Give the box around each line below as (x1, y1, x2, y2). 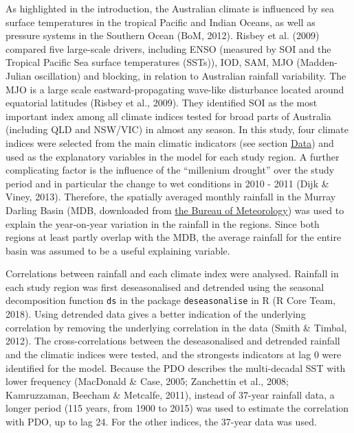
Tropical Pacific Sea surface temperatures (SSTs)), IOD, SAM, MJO (5, 55, 294, 69)
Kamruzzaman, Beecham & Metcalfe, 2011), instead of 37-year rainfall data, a (5, 387, 335, 401)
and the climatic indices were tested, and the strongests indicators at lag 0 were (5, 347, 342, 361)
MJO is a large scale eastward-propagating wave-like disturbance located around (5, 82, 344, 96)
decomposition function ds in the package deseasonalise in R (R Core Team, (5, 293, 336, 307)
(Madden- (296, 55, 338, 69)
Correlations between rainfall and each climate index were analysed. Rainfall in (5, 266, 339, 281)
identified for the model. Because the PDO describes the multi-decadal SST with (5, 360, 346, 375)
